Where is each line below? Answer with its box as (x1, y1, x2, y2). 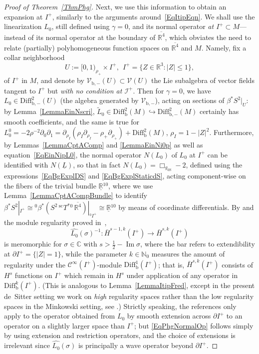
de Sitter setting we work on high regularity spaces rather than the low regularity (4, 290, 254, 301)
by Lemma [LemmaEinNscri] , (4, 106, 95, 116)
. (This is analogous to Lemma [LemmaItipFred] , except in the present (38, 279, 255, 290)
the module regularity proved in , (4, 216, 107, 227)
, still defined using (51, 21, 110, 31)
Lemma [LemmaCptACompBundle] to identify (4, 190, 147, 200)
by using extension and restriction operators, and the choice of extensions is (4, 330, 236, 340)
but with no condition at (47, 85, 122, 95)
